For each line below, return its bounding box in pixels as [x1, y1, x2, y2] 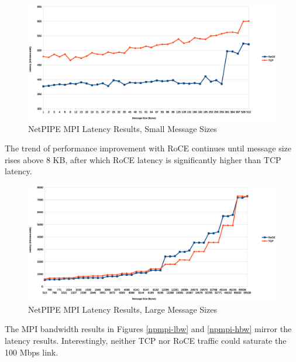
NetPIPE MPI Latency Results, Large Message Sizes [28, 303, 217, 315]
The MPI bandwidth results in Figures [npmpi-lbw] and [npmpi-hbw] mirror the [5, 323, 292, 335]
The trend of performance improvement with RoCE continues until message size [5, 142, 292, 154]
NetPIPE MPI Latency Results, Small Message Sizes [28, 122, 217, 134]
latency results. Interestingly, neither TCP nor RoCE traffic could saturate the [5, 334, 287, 346]
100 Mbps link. [5, 346, 58, 358]
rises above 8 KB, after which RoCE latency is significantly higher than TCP [5, 153, 281, 165]
